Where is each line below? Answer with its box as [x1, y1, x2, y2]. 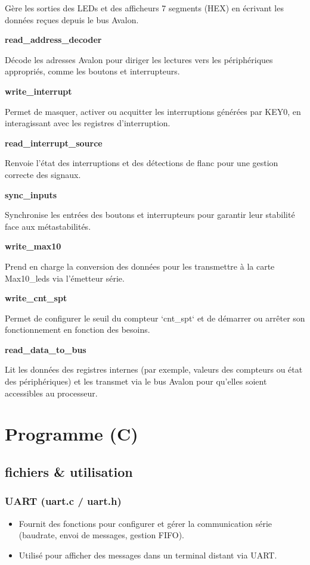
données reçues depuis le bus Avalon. [5, 13, 139, 26]
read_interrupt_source [5, 136, 103, 149]
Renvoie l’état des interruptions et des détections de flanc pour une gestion [5, 157, 278, 169]
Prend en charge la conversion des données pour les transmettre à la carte [5, 260, 275, 272]
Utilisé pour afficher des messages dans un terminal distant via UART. [18, 548, 277, 561]
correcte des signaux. [5, 168, 81, 180]
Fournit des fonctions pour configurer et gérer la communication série [18, 517, 272, 529]
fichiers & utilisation [5, 463, 133, 481]
